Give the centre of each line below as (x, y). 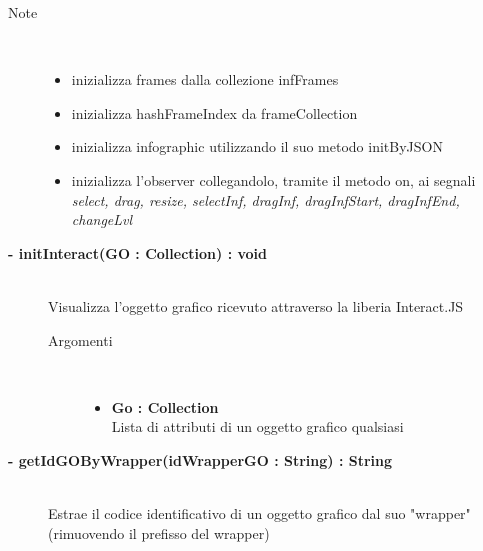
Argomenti (80, 339)
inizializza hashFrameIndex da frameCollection (214, 112)
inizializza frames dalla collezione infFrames (205, 79)
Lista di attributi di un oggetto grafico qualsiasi (257, 426)
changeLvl (102, 219)
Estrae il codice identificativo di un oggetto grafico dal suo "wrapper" (259, 513)
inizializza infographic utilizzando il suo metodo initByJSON (257, 146)
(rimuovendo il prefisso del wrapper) (159, 532)
